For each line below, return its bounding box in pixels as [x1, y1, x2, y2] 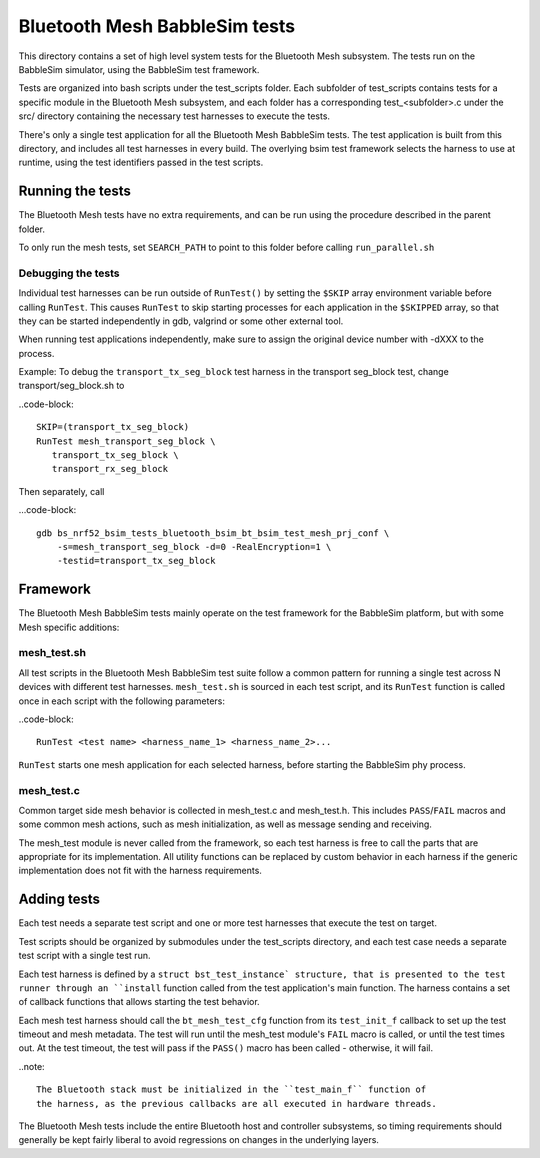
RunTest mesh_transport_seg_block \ [36, 435, 216, 447]
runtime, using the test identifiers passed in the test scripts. [18, 156, 264, 169]
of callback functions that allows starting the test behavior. [18, 996, 260, 1008]
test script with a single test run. [18, 950, 151, 962]
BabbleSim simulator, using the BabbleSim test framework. [18, 63, 260, 75]
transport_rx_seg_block [51, 463, 169, 475]
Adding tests [18, 891, 100, 908]
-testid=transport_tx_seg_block [56, 555, 216, 567]
